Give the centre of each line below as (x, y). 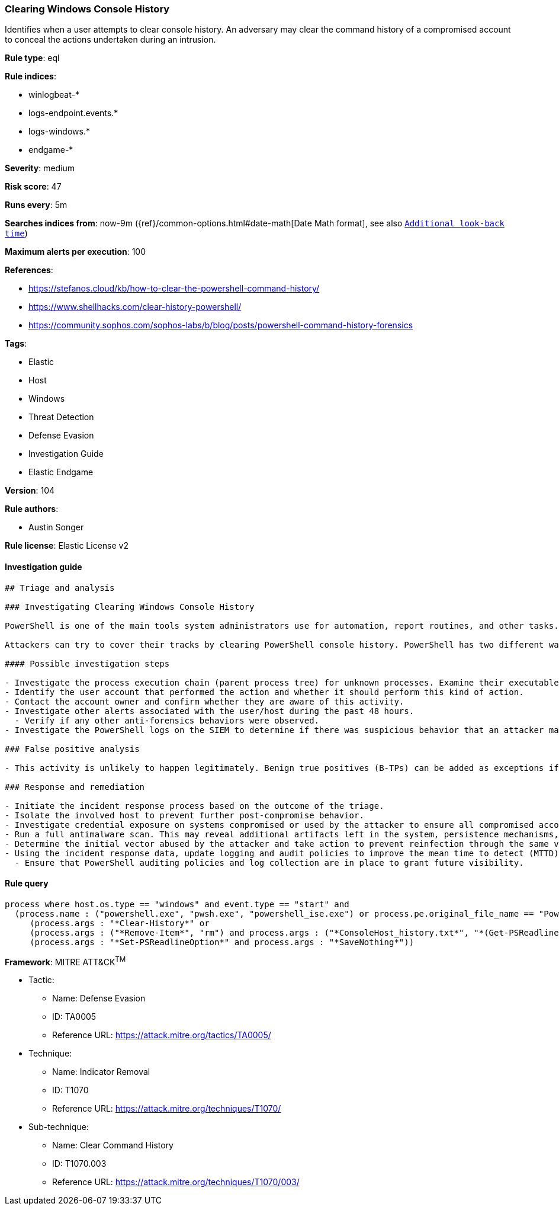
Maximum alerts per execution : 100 (76, 252)
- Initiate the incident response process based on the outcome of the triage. (195, 806)
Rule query (27, 884)
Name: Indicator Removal (101, 1072)
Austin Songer (56, 527)
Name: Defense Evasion (99, 998)
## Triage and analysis (60, 588)
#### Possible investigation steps (87, 663)
